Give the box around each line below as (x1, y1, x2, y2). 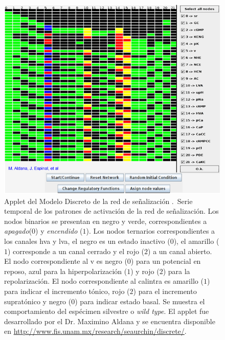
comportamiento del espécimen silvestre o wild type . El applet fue (4, 306, 209, 316)
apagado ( (4, 225, 32, 236)
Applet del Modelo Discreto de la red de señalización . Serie (4, 195, 193, 206)
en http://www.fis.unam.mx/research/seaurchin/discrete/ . (4, 326, 187, 336)
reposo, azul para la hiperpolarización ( (4, 265, 127, 276)
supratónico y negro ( (4, 296, 72, 306)
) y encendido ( (35, 225, 83, 236)
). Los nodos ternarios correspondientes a (86, 225, 215, 236)
